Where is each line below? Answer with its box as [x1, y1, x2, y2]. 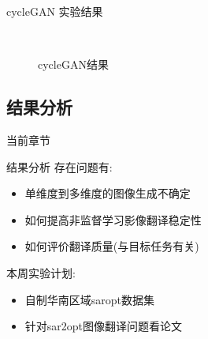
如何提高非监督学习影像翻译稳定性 [24, 211, 202, 228]
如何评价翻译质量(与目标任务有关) [24, 238, 199, 254]
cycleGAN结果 [38, 56, 109, 73]
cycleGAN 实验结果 [6, 3, 103, 19]
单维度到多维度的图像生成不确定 [24, 185, 191, 202]
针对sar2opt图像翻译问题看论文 [24, 318, 183, 334]
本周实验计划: [6, 264, 76, 281]
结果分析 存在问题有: [6, 158, 113, 175]
